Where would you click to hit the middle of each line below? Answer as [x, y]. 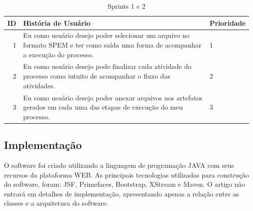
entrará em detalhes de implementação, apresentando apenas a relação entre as [122, 193]
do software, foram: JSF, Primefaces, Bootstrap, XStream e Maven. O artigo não [125, 184]
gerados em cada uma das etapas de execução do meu [103, 107]
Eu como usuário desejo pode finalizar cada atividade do [107, 66]
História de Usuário [57, 23]
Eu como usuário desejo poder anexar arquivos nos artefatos [113, 97]
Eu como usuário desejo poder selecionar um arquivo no [106, 35]
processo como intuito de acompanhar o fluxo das [97, 76]
